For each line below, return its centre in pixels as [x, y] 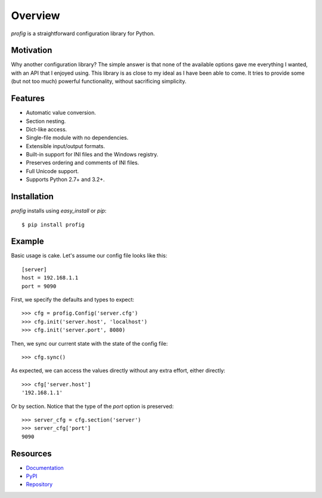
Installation [32, 197]
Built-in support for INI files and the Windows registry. [92, 155]
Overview [35, 16]
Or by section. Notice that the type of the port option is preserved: [92, 406]
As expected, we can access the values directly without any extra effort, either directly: [118, 371]
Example [27, 242]
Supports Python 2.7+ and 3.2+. [65, 180]
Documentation [45, 468]
